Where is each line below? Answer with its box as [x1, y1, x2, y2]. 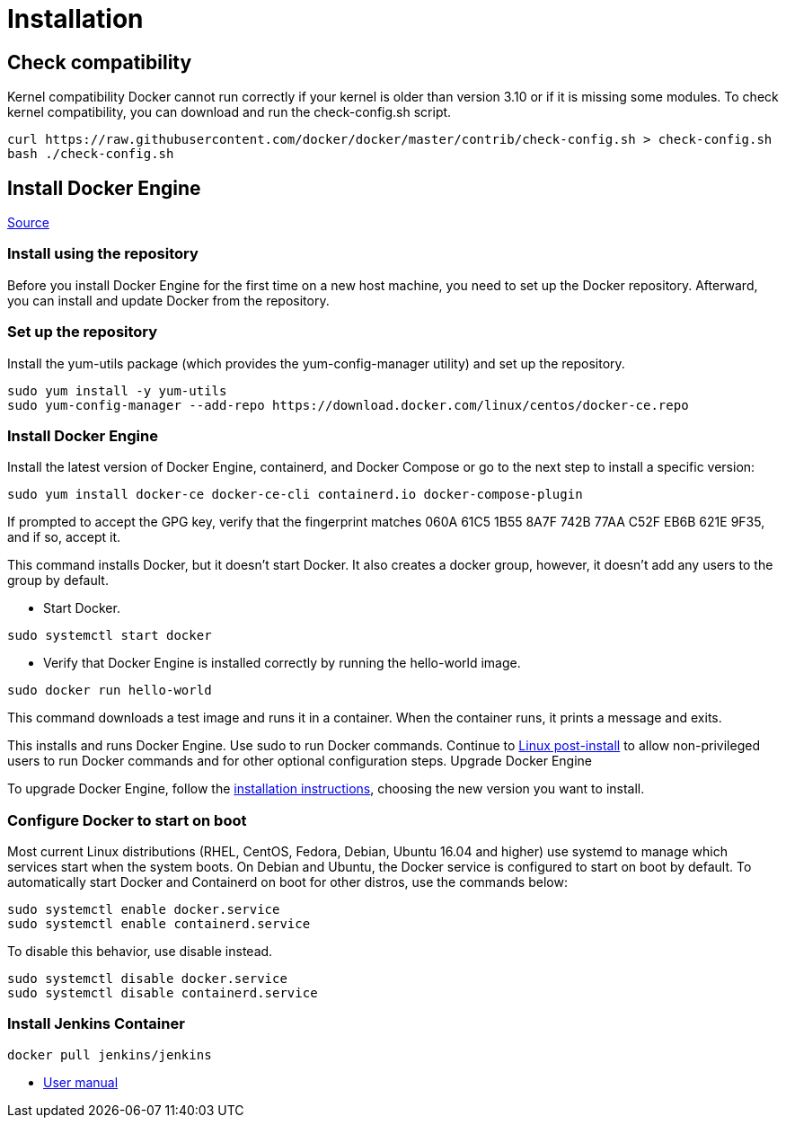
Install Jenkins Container [7, 1014, 185, 1033]
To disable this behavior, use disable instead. [7, 943, 273, 960]
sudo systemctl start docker [7, 628, 212, 643]
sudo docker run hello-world [7, 683, 212, 698]
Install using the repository [7, 244, 199, 263]
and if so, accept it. [7, 529, 121, 545]
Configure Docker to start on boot [7, 811, 247, 829]
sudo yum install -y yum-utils [7, 383, 227, 398]
